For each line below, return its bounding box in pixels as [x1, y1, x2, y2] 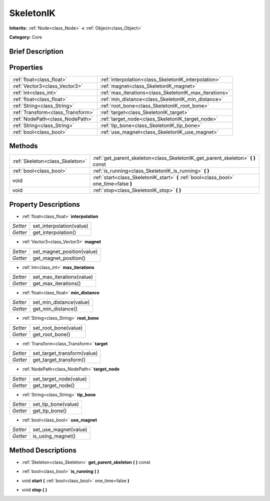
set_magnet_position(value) [32, 248, 98, 255]
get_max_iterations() [32, 280, 81, 287]
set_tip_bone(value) [32, 401, 79, 408]
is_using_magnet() [32, 433, 76, 440]
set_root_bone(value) [32, 324, 83, 331]
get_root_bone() [32, 331, 71, 338]
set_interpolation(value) [32, 223, 88, 230]
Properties [9, 63, 43, 72]
